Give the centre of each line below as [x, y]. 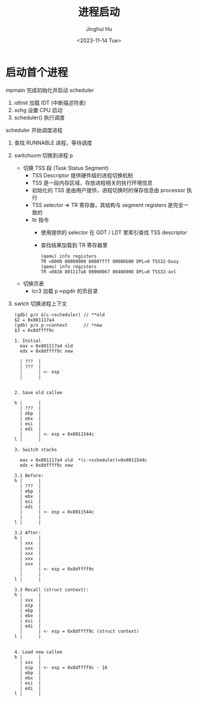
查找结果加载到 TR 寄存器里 [74, 245]
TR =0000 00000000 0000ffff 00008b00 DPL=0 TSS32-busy [110, 261]
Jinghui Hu [99, 29]
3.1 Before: [29, 476]
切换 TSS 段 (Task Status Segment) [66, 168]
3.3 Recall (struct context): [52, 590]
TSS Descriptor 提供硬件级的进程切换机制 [82, 175]
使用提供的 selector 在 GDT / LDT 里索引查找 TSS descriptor [114, 232]
